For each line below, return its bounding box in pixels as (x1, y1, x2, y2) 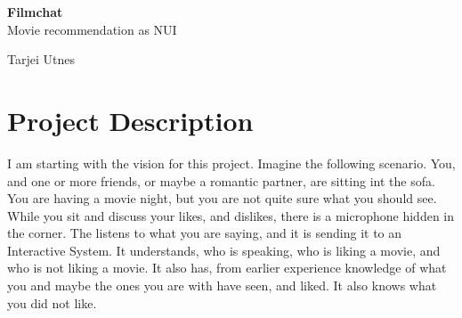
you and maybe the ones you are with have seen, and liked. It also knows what (7, 276, 437, 295)
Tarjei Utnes (7, 50, 75, 69)
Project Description (7, 102, 254, 138)
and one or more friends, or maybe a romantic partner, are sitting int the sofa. (7, 171, 435, 190)
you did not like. (7, 293, 97, 312)
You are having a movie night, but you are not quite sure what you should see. (7, 189, 437, 208)
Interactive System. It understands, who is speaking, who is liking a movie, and (7, 241, 441, 259)
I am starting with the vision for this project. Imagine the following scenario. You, (7, 153, 456, 172)
